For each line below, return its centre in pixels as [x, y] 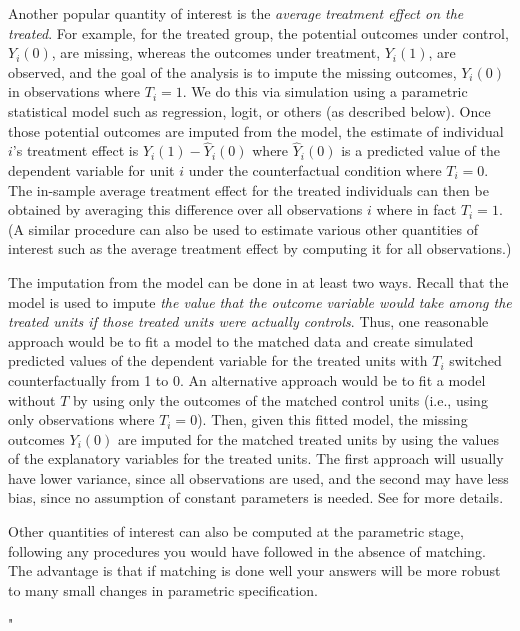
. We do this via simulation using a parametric [325, 91]
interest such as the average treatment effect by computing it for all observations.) [260, 248]
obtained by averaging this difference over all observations [185, 209]
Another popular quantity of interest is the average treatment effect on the [236, 13]
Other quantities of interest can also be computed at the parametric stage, [236, 531]
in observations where [74, 91]
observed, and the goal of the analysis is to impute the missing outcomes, [232, 71]
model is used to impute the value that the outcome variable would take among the [260, 301]
